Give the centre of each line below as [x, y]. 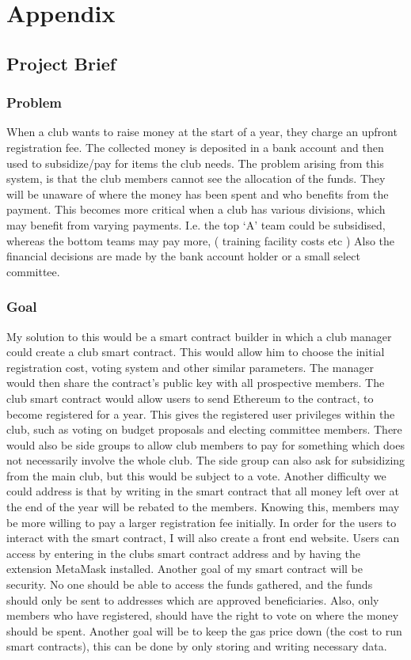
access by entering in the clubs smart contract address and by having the [184, 553]
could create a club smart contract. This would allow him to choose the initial [196, 352]
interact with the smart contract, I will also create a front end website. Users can [203, 538]
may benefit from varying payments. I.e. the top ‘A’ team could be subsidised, [196, 224]
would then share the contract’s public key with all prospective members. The [196, 383]
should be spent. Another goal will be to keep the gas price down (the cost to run [204, 630]
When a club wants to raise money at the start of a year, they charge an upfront [202, 132]
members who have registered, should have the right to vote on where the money [203, 615]
